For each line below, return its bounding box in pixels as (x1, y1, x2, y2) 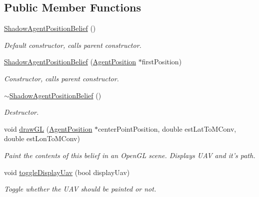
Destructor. (4, 107, 39, 117)
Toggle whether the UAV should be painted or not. (4, 184, 156, 194)
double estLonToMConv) (4, 133, 80, 144)
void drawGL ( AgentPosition (4, 123, 92, 134)
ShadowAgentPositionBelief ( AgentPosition (4, 56, 136, 67)
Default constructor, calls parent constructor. (4, 39, 141, 50)
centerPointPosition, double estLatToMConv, (98, 123, 236, 134)
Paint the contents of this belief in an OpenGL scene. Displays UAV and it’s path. (4, 150, 255, 160)
